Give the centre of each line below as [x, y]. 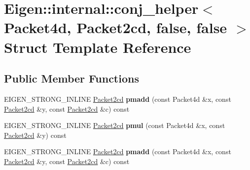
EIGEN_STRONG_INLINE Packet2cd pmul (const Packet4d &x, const [115, 125]
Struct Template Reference [98, 47]
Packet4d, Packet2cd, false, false [116, 27]
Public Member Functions [71, 78]
